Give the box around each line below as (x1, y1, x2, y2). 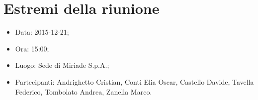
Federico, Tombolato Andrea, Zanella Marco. (15, 86, 152, 97)
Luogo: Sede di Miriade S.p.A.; (15, 60, 109, 70)
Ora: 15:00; (15, 43, 49, 53)
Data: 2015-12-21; (15, 27, 69, 37)
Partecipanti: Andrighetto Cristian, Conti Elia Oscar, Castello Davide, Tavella (15, 76, 254, 87)
